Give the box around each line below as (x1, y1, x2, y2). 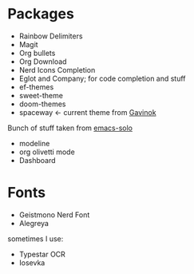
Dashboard (18, 155, 57, 165)
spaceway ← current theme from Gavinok (18, 107, 156, 117)
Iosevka (18, 257, 46, 268)
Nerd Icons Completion (18, 65, 96, 74)
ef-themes (18, 81, 54, 92)
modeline (18, 138, 50, 148)
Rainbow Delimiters (18, 31, 83, 41)
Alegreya (18, 218, 49, 228)
